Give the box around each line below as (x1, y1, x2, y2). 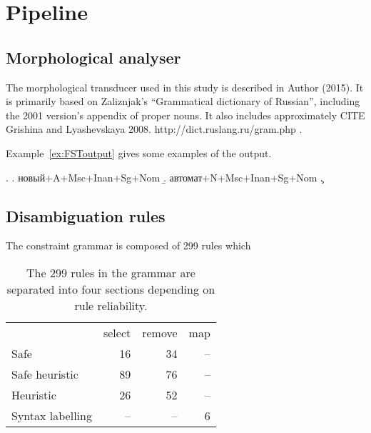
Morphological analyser (6, 46, 181, 68)
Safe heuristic (11, 365, 78, 382)
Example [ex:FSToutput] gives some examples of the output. (6, 145, 272, 160)
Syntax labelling (11, 407, 92, 424)
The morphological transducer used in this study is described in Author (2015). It (6, 79, 364, 94)
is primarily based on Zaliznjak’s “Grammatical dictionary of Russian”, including (6, 94, 360, 109)
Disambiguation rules (6, 204, 166, 227)
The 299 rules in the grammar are (26, 264, 195, 281)
